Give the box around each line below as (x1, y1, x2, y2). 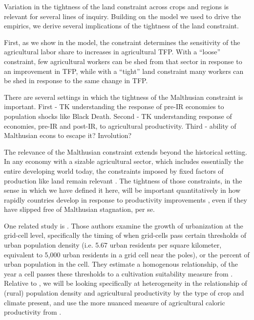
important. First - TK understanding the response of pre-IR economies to (4, 101, 224, 112)
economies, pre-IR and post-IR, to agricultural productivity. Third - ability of (4, 120, 236, 131)
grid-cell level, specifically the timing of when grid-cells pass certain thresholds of (4, 230, 247, 240)
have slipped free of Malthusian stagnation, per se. (4, 204, 155, 214)
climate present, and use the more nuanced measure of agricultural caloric (4, 297, 225, 307)
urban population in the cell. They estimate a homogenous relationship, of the (4, 259, 238, 269)
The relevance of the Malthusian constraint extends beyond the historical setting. (4, 146, 247, 157)
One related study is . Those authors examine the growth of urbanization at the (4, 220, 243, 230)
